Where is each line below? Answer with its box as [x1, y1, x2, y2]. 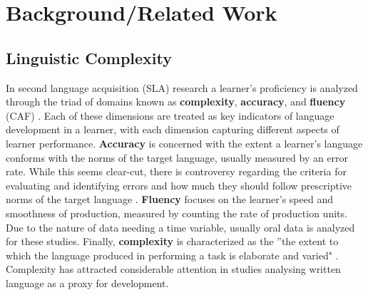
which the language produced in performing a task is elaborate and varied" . [6, 247, 339, 262]
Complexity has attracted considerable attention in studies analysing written [6, 262, 341, 276]
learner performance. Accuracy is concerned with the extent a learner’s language [6, 135, 363, 150]
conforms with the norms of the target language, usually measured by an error [6, 150, 349, 165]
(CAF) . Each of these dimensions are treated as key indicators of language [6, 108, 334, 123]
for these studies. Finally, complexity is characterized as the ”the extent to [6, 234, 339, 249]
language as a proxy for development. [6, 275, 169, 290]
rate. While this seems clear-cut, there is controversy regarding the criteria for [6, 164, 347, 179]
